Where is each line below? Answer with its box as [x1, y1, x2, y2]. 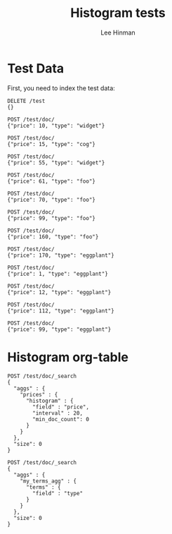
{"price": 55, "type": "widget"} [7, 159, 105, 166]
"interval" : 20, [32, 409, 83, 417]
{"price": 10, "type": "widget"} [7, 122, 105, 129]
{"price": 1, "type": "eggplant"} [7, 270, 109, 277]
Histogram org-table [7, 349, 128, 365]
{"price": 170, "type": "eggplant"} [7, 252, 114, 259]
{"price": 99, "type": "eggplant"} [7, 326, 112, 333]
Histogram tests [70, 5, 166, 21]
